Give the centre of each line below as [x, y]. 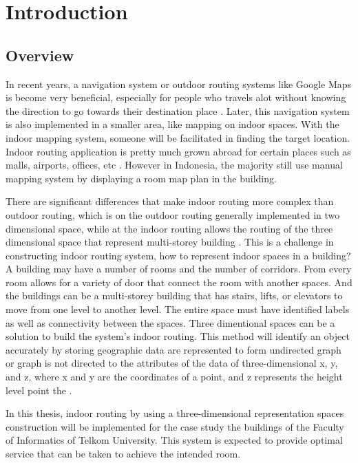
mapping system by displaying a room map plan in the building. [141, 178]
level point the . [39, 390]
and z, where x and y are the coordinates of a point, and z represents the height [174, 377]
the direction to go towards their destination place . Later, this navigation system [178, 110]
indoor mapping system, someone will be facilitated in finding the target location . [178, 137]
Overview [40, 55]
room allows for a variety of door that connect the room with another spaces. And [179, 282]
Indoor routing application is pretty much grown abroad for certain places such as [178, 151]
